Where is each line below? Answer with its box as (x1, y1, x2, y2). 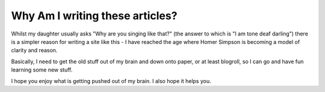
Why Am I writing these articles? (11, 9, 178, 22)
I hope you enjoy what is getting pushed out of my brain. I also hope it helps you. (11, 77, 211, 84)
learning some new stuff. (11, 66, 73, 73)
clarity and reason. (11, 47, 58, 54)
